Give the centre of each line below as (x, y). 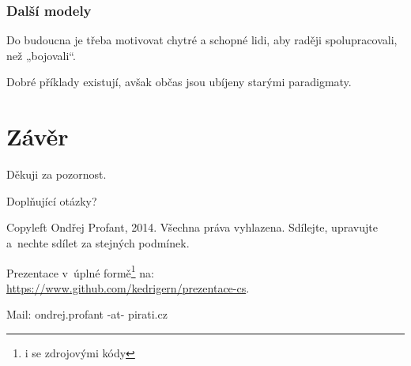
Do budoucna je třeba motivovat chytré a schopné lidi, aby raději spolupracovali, (202, 40)
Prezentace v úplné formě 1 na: (80, 271)
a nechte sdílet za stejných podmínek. (98, 242)
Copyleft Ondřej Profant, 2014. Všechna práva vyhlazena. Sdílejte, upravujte (192, 227)
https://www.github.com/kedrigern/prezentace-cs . (128, 287)
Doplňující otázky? (52, 200)
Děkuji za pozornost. (57, 174)
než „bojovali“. (41, 55)
